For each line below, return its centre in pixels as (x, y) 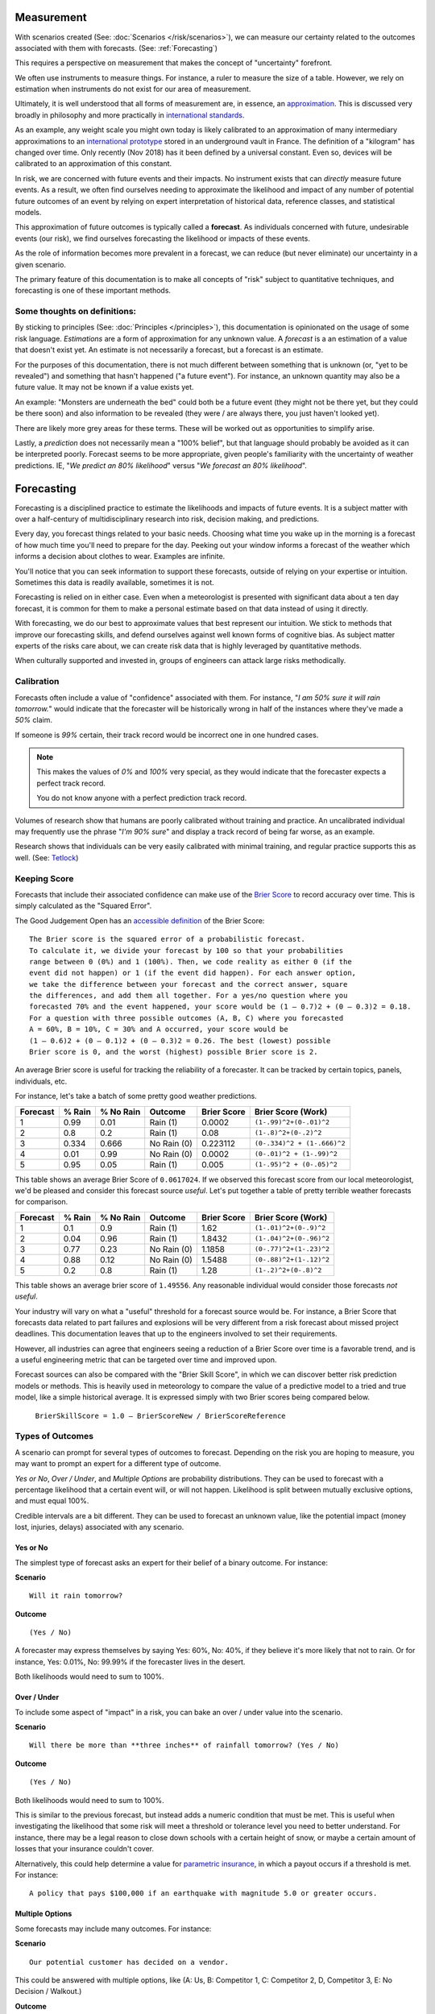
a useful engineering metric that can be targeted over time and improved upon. (146, 1360)
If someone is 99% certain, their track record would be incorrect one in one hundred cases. (167, 735)
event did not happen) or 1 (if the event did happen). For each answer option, (193, 973)
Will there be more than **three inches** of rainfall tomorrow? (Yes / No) (184, 1745)
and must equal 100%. (52, 1501)
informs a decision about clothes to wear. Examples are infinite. (120, 557)
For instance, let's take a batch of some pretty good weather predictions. (136, 1096)
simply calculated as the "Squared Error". (83, 905)
